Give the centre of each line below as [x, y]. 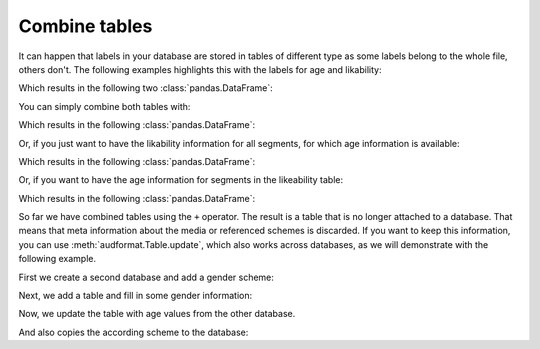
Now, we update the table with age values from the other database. [157, 314]
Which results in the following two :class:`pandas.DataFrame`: [146, 88]
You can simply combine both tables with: [104, 106]
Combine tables [85, 26]
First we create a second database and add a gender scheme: [146, 277]
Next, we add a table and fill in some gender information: [135, 296]
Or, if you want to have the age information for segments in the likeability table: [181, 180]
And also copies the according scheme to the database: [133, 332]
